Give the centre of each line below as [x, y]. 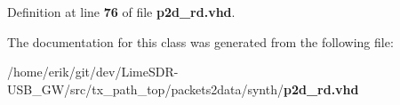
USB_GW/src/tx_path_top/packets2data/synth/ [145, 89]
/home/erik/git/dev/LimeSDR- [93, 72]
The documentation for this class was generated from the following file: [200, 41]
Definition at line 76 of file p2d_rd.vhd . [121, 12]
